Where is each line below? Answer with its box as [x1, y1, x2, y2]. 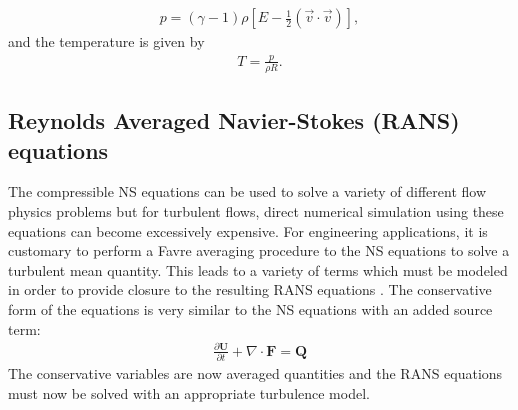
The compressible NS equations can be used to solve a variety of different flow [8, 181, 487, 202]
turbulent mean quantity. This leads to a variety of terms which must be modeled [8, 259, 508, 280]
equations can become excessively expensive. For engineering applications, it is [8, 220, 488, 241]
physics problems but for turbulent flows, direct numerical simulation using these [8, 200, 504, 221]
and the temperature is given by [8, 31, 205, 52]
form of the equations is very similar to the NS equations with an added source [8, 298, 493, 319]
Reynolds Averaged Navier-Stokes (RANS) [8, 105, 460, 136]
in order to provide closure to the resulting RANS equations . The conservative [8, 279, 492, 300]
